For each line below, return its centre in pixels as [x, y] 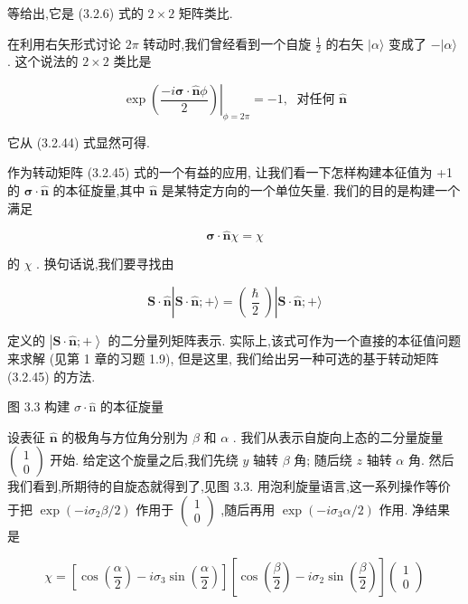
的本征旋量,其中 [99, 190]
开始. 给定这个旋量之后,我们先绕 [144, 460]
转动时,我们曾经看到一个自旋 [227, 43]
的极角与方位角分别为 [125, 436]
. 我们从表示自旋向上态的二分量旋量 [338, 436]
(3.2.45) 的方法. [51, 376]
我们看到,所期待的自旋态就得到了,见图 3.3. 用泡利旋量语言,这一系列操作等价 [229, 486]
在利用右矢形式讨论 [64, 43]
